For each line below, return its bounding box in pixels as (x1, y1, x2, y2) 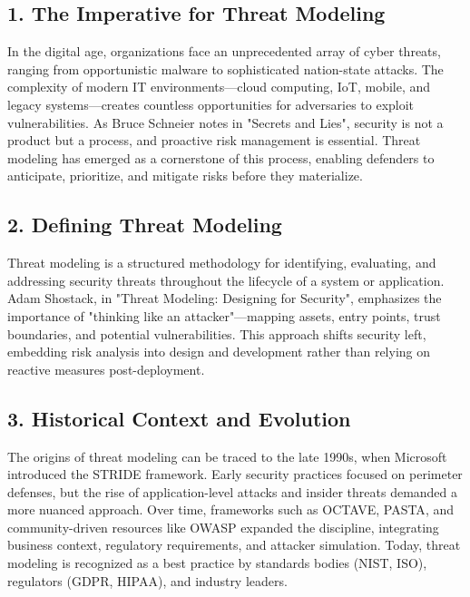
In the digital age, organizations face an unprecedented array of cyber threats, (7, 42, 441, 61)
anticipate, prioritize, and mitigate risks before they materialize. (7, 166, 363, 185)
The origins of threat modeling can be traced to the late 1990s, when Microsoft (7, 446, 447, 465)
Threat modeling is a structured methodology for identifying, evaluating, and (7, 253, 436, 272)
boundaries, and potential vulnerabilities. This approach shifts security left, (7, 324, 426, 343)
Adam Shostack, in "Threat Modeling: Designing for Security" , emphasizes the (7, 289, 442, 308)
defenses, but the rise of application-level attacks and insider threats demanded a (7, 482, 458, 501)
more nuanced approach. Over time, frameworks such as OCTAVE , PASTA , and (7, 500, 454, 519)
